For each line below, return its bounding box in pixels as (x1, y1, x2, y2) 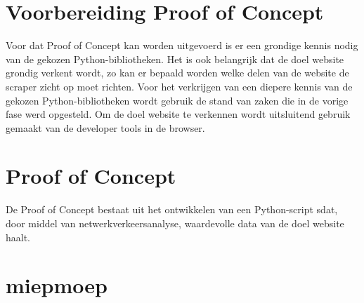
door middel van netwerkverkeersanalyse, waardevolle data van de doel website (6, 216, 344, 230)
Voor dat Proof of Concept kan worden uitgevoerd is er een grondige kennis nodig (6, 38, 358, 53)
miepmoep (6, 271, 108, 299)
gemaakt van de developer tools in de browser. (6, 120, 205, 135)
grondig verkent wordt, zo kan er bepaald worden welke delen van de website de (6, 65, 349, 80)
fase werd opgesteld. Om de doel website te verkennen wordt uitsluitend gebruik (6, 107, 351, 121)
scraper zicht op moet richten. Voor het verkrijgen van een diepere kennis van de (6, 79, 353, 93)
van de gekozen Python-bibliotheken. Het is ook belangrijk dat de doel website (6, 51, 344, 66)
